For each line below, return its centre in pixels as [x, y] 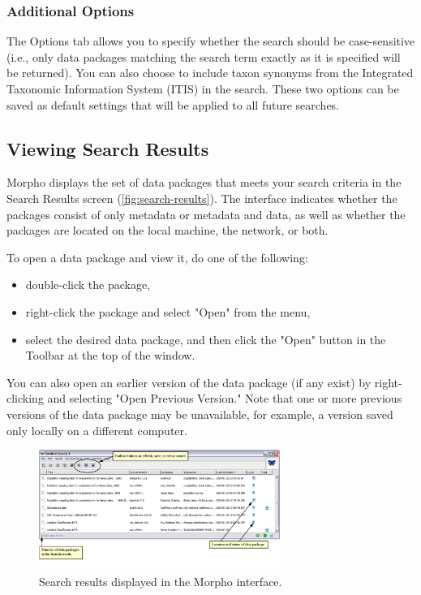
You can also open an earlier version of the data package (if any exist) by [189, 382]
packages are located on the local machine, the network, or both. [168, 230]
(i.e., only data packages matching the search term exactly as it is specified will [204, 56]
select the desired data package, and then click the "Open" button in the [206, 339]
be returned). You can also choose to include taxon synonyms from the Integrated [210, 73]
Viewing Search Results [108, 148]
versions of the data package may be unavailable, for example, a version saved [200, 414]
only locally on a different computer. [97, 430]
